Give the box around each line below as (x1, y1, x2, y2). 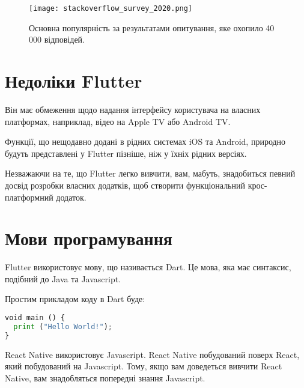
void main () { (5, 314, 65, 323)
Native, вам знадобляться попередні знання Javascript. (5, 371, 205, 384)
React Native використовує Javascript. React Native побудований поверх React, (5, 348, 300, 360)
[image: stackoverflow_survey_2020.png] (29, 4, 193, 13)
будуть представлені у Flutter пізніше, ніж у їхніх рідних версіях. (5, 147, 247, 159)
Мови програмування (5, 226, 172, 250)
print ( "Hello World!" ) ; (13, 322, 113, 331)
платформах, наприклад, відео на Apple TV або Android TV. (5, 115, 231, 127)
